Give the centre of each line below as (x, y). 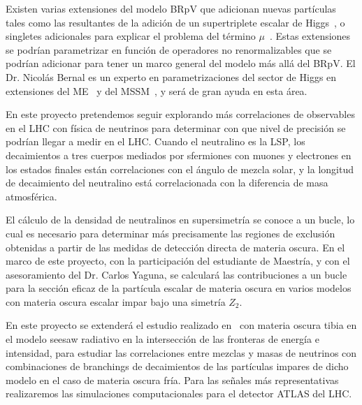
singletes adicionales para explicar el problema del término (131, 36)
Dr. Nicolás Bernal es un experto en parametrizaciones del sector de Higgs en (171, 76)
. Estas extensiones (310, 36)
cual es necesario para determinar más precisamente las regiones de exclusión (171, 233)
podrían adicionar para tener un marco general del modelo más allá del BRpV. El (181, 63)
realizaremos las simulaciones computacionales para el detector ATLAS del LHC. (179, 393)
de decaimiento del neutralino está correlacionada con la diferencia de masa (167, 183)
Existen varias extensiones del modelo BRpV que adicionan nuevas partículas (171, 8)
